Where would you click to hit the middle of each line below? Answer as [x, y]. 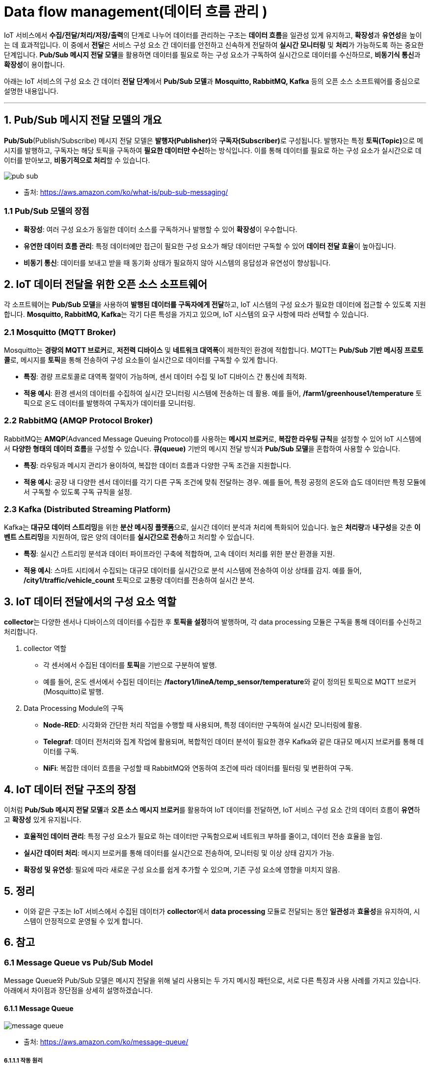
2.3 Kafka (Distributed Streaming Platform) [87, 509]
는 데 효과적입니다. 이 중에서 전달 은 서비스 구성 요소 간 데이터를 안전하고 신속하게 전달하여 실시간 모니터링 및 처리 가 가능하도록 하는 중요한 [214, 45]
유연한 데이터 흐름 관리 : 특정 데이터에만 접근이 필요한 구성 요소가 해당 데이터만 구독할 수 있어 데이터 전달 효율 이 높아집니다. [210, 246]
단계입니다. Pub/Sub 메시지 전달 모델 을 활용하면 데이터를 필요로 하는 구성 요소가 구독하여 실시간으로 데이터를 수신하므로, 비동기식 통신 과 [212, 54]
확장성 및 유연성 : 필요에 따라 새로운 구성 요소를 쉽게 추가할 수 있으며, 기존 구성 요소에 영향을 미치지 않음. [182, 870]
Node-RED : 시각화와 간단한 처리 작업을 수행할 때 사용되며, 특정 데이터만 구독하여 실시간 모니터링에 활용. [203, 725]
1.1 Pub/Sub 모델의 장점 [47, 211]
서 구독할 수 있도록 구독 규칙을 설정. [78, 492]
